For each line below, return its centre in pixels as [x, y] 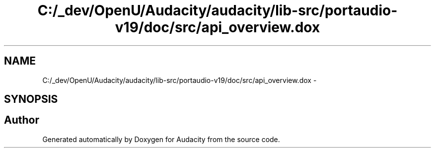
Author [22, 120]
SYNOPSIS [31, 99]
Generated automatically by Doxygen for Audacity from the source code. [161, 139]
